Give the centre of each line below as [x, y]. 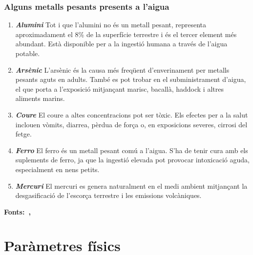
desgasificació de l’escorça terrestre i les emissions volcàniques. [108, 195]
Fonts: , [17, 211]
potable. [28, 53]
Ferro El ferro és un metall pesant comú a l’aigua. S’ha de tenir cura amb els [132, 150]
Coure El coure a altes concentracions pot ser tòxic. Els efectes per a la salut [132, 114]
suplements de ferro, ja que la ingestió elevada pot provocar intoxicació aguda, [132, 160]
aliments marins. [40, 98]
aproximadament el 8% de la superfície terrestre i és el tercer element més [126, 34]
